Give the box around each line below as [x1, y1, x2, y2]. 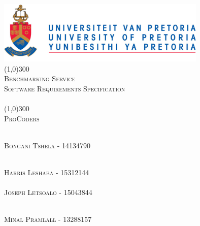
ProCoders [4, 113, 40, 123]
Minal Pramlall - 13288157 [4, 214, 92, 224]
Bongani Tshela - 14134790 [4, 140, 91, 150]
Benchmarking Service [4, 73, 76, 84]
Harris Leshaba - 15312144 [4, 167, 89, 177]
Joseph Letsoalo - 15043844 [4, 187, 92, 198]
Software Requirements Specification [4, 83, 125, 93]
